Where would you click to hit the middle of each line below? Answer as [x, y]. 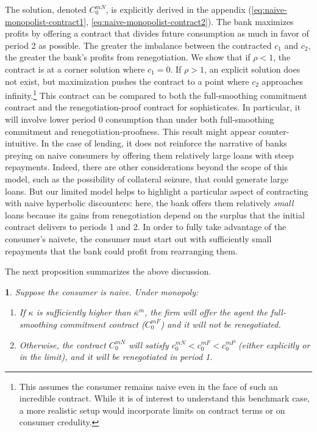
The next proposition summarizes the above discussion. [108, 271]
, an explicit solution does [252, 69]
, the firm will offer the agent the [206, 312]
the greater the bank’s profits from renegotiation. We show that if [128, 57]
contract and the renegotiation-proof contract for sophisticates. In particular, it [153, 107]
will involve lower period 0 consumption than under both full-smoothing [140, 119]
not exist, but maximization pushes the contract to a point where [127, 81]
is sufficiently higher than [84, 312]
